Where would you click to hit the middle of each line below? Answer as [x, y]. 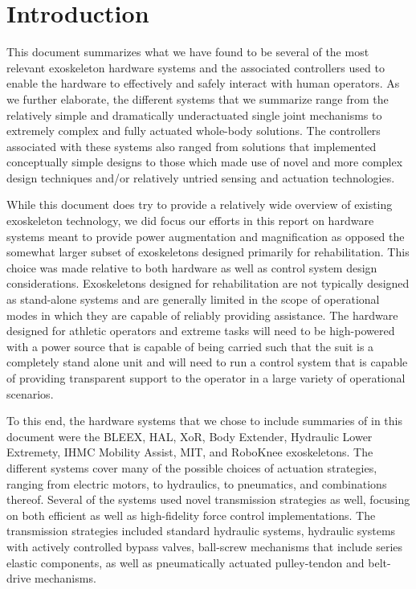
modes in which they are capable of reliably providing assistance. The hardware [202, 315]
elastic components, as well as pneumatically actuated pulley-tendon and [186, 562]
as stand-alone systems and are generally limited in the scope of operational [193, 299]
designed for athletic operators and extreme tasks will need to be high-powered [201, 331]
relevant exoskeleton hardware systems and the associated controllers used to [196, 67]
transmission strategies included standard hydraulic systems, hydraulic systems [201, 531]
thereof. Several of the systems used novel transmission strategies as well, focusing [208, 499]
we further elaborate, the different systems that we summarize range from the [198, 98]
